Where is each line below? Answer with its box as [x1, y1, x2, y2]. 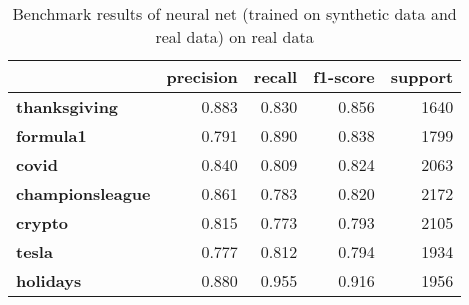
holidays [16, 269, 82, 292]
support [390, 65, 454, 88]
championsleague [16, 182, 151, 205]
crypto [16, 211, 69, 234]
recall [253, 65, 298, 88]
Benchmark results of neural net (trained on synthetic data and [12, 2, 457, 25]
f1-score [313, 65, 375, 88]
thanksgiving [16, 95, 119, 118]
